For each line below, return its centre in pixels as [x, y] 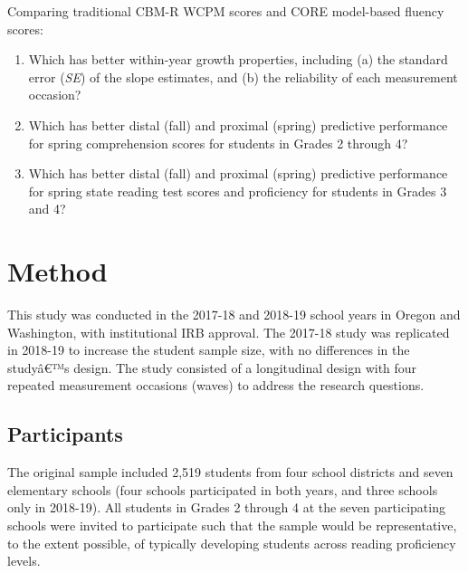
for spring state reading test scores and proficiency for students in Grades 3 [238, 191]
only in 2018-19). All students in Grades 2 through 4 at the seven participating [226, 507]
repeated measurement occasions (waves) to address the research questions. [216, 385]
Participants [65, 434]
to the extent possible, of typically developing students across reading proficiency [232, 543]
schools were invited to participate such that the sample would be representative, [232, 525]
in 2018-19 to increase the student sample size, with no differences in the [209, 350]
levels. [24, 561]
